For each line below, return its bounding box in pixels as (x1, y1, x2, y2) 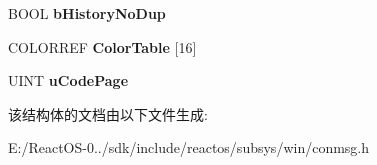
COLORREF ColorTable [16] (8, 36, 197, 57)
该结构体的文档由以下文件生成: (8, 103, 208, 124)
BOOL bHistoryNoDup (8, 3, 166, 23)
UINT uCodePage (8, 70, 129, 91)
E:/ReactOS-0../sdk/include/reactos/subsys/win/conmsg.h (8, 137, 370, 158)
